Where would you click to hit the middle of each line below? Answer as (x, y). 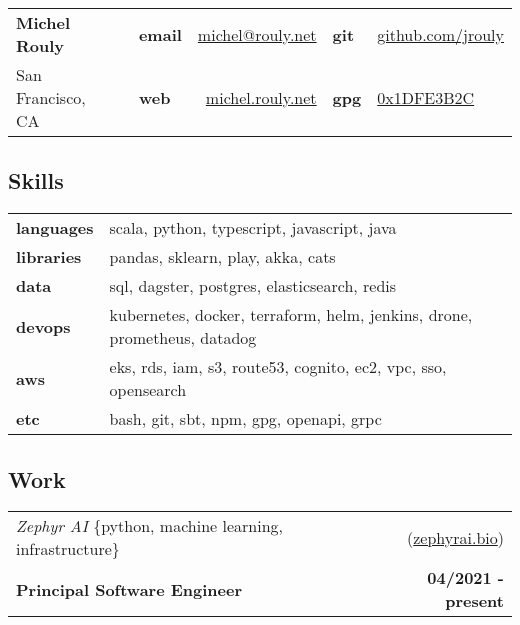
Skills (36, 180)
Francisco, (51, 97)
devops (43, 326)
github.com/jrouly (440, 34)
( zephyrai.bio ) (455, 537)
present (474, 601)
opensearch (148, 390)
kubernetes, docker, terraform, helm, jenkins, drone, (291, 315)
